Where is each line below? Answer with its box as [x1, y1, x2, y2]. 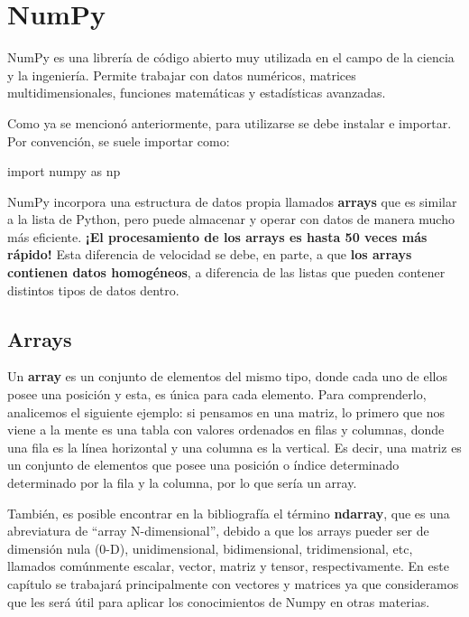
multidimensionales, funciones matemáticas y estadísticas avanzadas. [7, 83, 386, 102]
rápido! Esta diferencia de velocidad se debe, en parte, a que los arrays [7, 245, 412, 264]
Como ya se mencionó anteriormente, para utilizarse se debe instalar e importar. [7, 113, 452, 132]
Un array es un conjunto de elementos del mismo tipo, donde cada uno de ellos [7, 367, 447, 386]
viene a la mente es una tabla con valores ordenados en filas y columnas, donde [7, 420, 445, 439]
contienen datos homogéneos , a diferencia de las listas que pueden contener [7, 263, 446, 282]
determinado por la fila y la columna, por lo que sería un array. [7, 473, 357, 492]
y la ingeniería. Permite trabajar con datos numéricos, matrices [7, 65, 356, 84]
